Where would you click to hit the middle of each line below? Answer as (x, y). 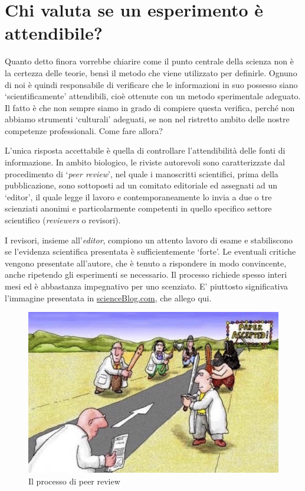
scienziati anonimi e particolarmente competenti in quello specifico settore (138, 208)
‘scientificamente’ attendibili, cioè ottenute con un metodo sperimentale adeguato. (153, 96)
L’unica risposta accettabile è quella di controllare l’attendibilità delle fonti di (145, 150)
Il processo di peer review (74, 481)
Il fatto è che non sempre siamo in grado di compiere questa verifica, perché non (150, 107)
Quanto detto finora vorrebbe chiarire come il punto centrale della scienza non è (149, 61)
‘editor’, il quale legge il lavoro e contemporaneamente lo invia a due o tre (138, 196)
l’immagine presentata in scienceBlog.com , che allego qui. (108, 297)
